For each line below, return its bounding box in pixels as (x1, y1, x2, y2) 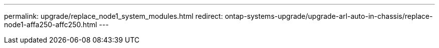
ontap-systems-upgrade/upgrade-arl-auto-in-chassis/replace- (225, 12, 433, 20)
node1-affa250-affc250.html (4, 20, 97, 29)
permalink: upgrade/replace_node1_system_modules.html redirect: (4, 12, 223, 20)
